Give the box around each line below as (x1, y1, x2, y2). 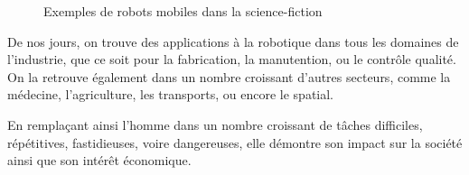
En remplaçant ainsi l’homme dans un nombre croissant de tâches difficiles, (7, 115, 423, 134)
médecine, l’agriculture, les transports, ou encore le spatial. (7, 85, 334, 104)
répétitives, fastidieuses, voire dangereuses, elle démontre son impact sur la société (7, 133, 463, 152)
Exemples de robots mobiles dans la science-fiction (43, 2, 323, 20)
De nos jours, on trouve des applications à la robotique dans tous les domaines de (7, 32, 459, 51)
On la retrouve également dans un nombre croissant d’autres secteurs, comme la (7, 67, 451, 86)
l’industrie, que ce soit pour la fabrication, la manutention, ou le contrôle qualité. (7, 50, 456, 69)
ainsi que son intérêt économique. (7, 151, 192, 170)
